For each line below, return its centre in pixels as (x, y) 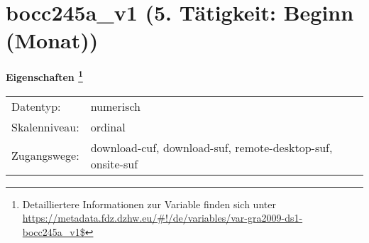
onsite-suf (114, 163)
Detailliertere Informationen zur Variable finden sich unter (149, 204)
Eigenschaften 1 (44, 76)
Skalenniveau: (45, 126)
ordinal (108, 126)
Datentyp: (36, 106)
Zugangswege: (45, 156)
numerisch (115, 106)
